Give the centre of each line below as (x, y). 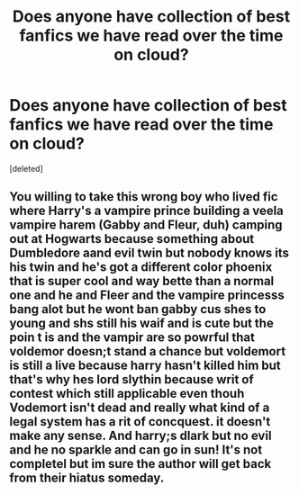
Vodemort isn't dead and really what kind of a (140, 408)
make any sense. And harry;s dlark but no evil (140, 436)
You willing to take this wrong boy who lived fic (144, 197)
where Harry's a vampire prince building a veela (146, 211)
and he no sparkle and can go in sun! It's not (136, 450)
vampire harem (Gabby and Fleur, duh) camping (146, 225)
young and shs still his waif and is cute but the (142, 323)
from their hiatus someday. (87, 478)
